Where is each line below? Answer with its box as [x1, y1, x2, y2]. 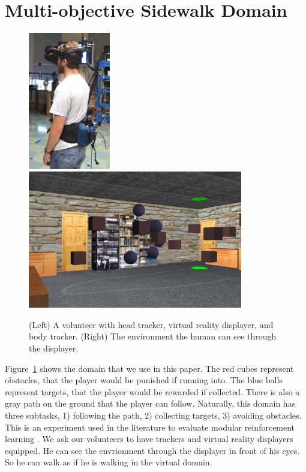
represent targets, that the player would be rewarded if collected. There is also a [5, 385, 300, 398]
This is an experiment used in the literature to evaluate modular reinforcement [5, 420, 295, 433]
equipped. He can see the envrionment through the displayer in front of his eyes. [5, 444, 300, 456]
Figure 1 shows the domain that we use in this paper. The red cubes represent [5, 362, 294, 374]
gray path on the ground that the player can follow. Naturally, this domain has [5, 397, 296, 410]
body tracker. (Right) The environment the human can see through [29, 330, 277, 342]
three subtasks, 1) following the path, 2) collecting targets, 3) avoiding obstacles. [5, 409, 302, 421]
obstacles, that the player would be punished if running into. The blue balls [5, 374, 283, 386]
